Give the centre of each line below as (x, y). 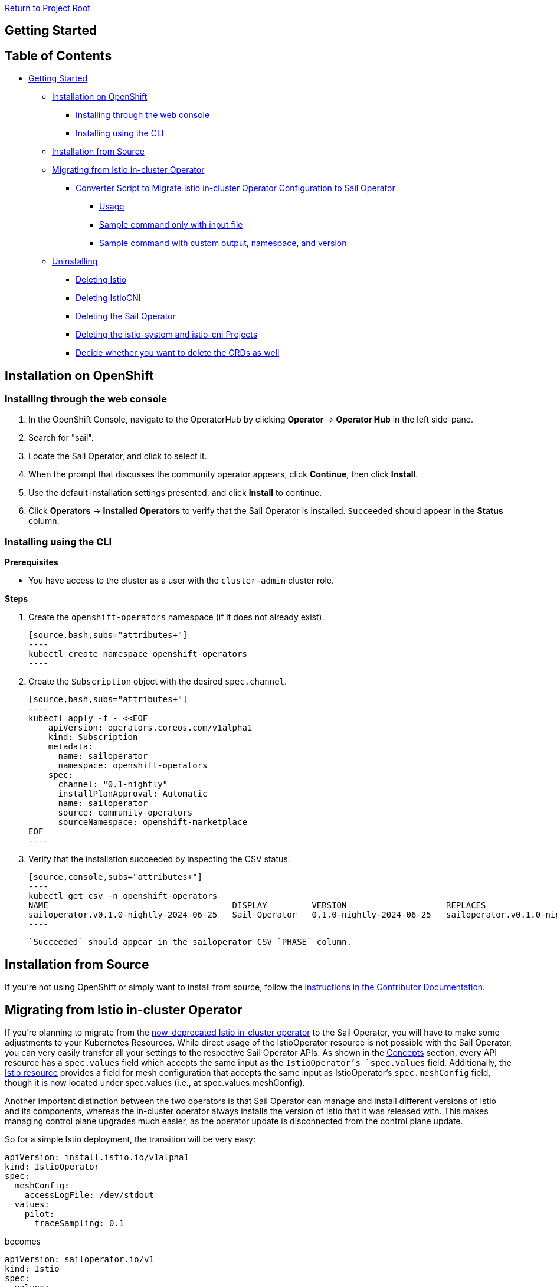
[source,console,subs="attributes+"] (116, 877)
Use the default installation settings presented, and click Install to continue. (175, 493)
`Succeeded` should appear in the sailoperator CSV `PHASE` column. (190, 942)
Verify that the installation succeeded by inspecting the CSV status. (159, 859)
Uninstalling (75, 261)
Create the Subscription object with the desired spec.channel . (158, 682)
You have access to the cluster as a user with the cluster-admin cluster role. (181, 581)
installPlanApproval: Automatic (133, 794)
